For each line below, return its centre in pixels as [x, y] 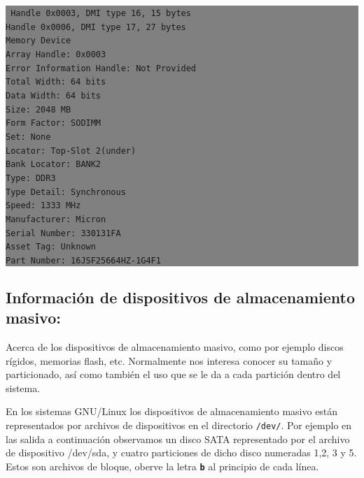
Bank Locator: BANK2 [54, 165]
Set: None [28, 137]
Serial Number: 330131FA [63, 233]
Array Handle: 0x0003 [56, 54]
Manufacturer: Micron [56, 219]
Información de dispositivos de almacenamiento [181, 297]
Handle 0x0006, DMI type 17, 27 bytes [96, 27]
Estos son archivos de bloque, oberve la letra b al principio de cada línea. [162, 466]
